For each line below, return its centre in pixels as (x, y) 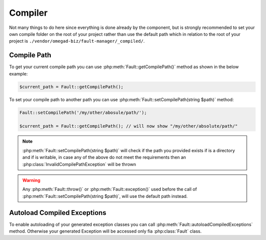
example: (18, 74)
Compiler (28, 13)
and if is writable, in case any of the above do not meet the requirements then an (104, 158)
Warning (31, 180)
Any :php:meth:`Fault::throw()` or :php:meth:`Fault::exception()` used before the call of (110, 189)
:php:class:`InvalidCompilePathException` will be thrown (79, 164)
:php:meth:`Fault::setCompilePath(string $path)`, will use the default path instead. (105, 196)
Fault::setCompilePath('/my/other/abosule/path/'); (83, 112)
